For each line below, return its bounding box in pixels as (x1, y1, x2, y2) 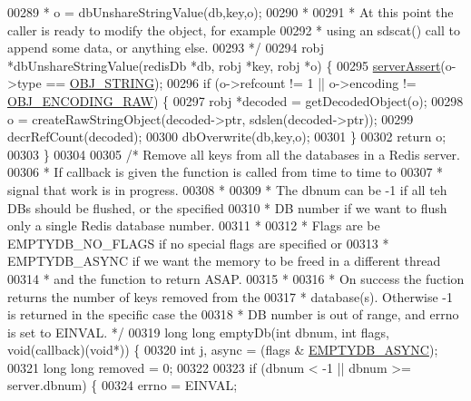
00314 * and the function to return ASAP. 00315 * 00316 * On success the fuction (7, 269, 465, 288)
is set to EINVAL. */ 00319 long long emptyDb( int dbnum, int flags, (7, 322, 389, 341)
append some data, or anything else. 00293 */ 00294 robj (7, 38, 325, 57)
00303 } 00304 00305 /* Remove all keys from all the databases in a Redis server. (7, 144, 460, 163)
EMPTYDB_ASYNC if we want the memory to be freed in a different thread (7, 251, 441, 270)
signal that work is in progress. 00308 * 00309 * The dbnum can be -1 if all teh (7, 180, 447, 199)
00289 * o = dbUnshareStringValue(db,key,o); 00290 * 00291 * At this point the (7, 3, 454, 21)
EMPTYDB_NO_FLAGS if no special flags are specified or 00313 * (7, 233, 389, 252)
